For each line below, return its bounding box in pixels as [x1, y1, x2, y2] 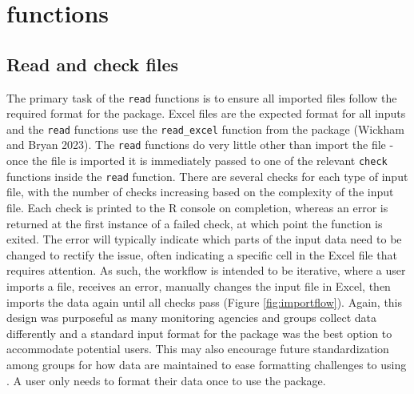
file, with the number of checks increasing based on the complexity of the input [6, 183, 394, 200]
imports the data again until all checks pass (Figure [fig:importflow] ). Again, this [6, 293, 403, 310]
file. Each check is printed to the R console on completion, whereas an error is [6, 199, 388, 216]
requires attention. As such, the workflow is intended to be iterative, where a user [6, 262, 406, 279]
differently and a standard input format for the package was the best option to [6, 324, 392, 341]
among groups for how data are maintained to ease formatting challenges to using [6, 356, 407, 372]
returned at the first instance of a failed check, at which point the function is [6, 215, 383, 231]
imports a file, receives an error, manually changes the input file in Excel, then [6, 278, 391, 295]
